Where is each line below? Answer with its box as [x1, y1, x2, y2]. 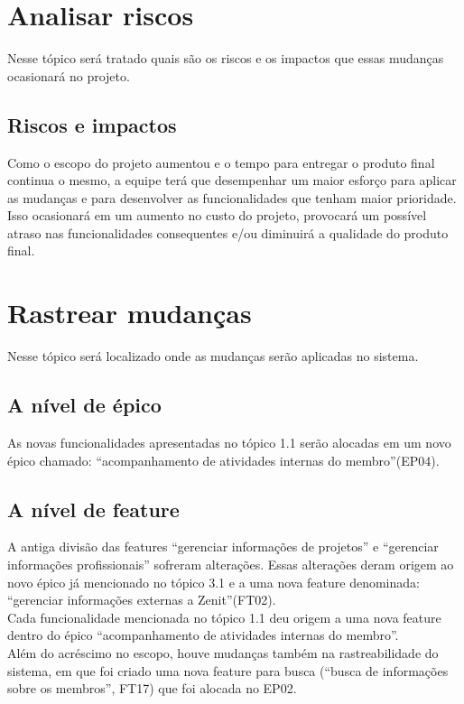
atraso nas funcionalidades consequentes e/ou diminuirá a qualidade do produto [7, 223, 449, 242]
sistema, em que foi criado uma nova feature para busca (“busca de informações [7, 661, 449, 680]
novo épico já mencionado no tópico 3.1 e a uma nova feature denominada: [7, 572, 420, 591]
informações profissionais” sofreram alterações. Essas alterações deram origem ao [7, 554, 454, 573]
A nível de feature [7, 495, 180, 523]
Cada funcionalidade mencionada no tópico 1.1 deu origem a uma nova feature [7, 607, 441, 626]
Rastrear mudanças [7, 294, 252, 331]
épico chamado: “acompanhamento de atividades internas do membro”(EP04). [7, 450, 440, 469]
